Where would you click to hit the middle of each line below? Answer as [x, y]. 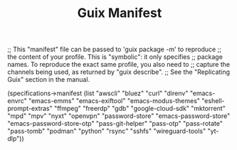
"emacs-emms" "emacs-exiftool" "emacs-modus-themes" [114, 101]
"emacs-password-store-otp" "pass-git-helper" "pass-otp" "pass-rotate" [115, 124]
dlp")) [16, 139]
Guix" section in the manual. [49, 80]
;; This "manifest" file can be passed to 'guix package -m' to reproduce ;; [115, 49]
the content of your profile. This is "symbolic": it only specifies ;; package [115, 57]
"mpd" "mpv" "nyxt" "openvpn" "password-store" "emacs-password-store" [119, 116]
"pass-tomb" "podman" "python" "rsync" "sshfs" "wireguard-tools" [107, 131]
